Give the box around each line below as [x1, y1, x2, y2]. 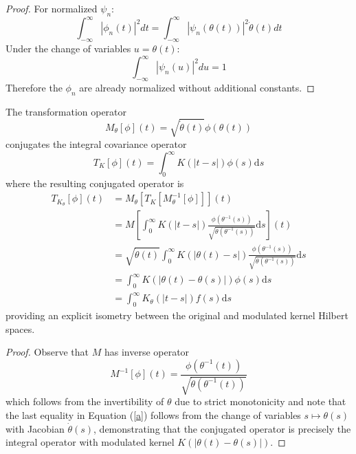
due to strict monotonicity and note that [175, 394, 346, 409]
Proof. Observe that [5, 345, 89, 359]
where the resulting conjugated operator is [5, 175, 184, 190]
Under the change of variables [5, 41, 131, 56]
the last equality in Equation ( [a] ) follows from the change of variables [5, 407, 301, 422]
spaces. [5, 321, 35, 336]
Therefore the [5, 80, 63, 94]
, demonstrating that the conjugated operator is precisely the [93, 421, 351, 435]
